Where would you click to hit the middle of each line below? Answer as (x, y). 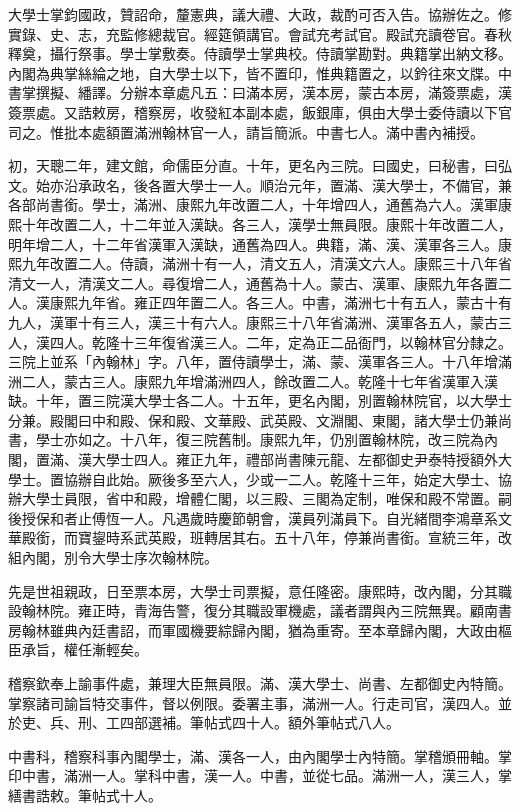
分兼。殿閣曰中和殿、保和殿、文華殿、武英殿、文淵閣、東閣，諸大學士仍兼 (253, 419)
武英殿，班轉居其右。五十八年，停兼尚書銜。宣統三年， (315, 537)
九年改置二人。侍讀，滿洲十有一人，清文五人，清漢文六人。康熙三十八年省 (266, 263)
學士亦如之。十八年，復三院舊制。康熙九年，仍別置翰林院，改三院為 (259, 439)
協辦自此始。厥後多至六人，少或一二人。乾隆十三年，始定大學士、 (280, 478)
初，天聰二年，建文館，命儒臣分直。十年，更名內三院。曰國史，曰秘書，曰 (253, 165)
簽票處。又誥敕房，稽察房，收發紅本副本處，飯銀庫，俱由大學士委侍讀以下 (253, 111)
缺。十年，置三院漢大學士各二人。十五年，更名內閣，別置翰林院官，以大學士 (260, 400)
